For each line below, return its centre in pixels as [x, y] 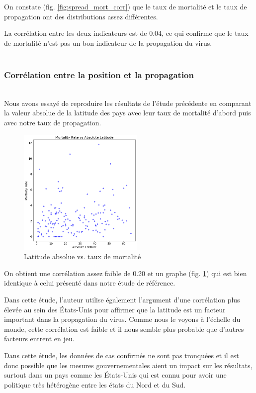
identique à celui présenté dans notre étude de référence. [90, 283]
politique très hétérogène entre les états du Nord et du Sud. [95, 384]
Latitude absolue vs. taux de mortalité [83, 256]
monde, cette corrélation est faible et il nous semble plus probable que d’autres [124, 329]
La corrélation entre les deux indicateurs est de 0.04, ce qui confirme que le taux [126, 33]
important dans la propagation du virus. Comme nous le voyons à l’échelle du [122, 319]
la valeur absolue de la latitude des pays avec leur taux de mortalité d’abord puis [128, 113]
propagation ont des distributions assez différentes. [81, 16]
